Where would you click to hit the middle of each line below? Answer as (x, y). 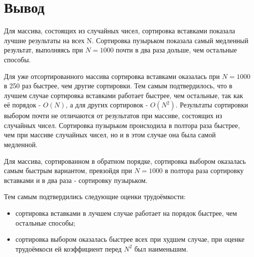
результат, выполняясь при (44, 50)
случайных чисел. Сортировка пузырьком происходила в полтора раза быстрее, (122, 125)
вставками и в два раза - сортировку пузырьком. (76, 180)
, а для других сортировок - (107, 105)
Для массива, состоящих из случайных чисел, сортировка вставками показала (120, 31)
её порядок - (23, 105)
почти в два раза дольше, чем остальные (176, 50)
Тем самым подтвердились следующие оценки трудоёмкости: (95, 196)
